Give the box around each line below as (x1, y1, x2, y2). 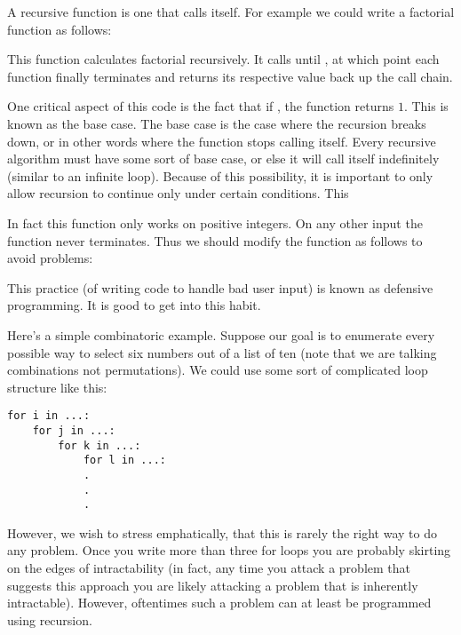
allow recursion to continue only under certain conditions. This (7, 184, 349, 202)
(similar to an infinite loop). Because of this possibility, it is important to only (7, 166, 433, 185)
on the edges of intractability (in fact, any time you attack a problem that (7, 559, 410, 577)
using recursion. (7, 610, 92, 629)
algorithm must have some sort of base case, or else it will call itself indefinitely (7, 149, 440, 168)
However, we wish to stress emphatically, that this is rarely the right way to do (7, 523, 437, 542)
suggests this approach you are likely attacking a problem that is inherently (7, 575, 418, 594)
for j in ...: (32, 424, 115, 437)
